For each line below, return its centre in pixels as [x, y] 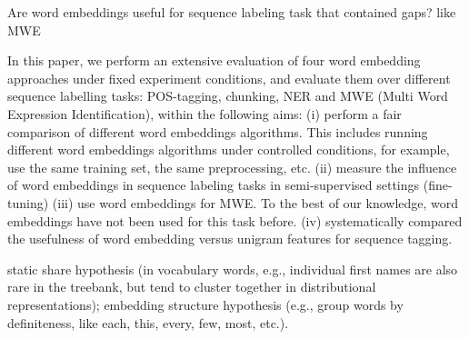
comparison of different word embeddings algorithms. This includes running [218, 131]
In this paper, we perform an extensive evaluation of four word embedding [214, 60]
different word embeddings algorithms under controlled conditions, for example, [229, 150]
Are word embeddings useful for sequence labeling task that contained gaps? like [232, 12]
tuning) [28, 202]
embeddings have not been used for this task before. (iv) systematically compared [235, 220]
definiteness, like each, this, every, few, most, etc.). [148, 322]
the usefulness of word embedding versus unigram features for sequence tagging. [230, 239]
